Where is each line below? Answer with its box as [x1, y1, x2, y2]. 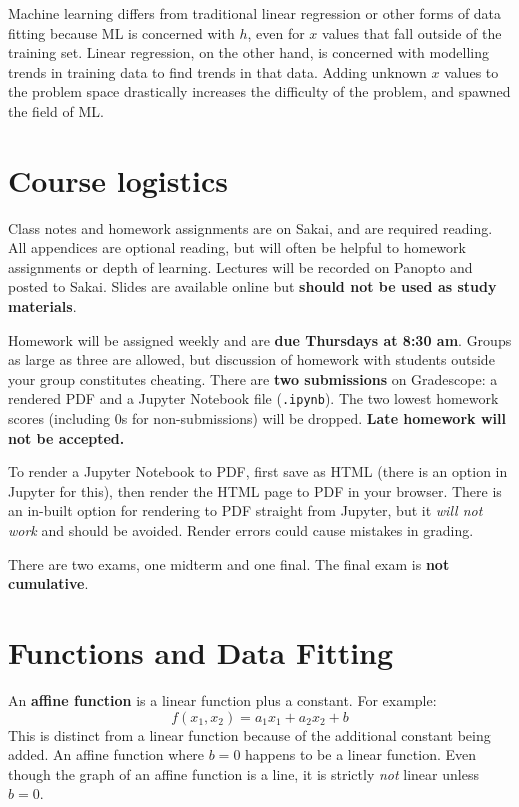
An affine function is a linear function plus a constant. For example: [8, 689, 437, 710]
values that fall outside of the [322, 22, 502, 43]
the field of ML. [8, 100, 104, 121]
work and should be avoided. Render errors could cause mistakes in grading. [8, 520, 474, 541]
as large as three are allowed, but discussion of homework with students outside [8, 349, 495, 370]
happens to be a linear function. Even [245, 744, 477, 765]
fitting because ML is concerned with [8, 22, 235, 43]
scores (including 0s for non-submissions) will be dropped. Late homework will [8, 408, 506, 429]
